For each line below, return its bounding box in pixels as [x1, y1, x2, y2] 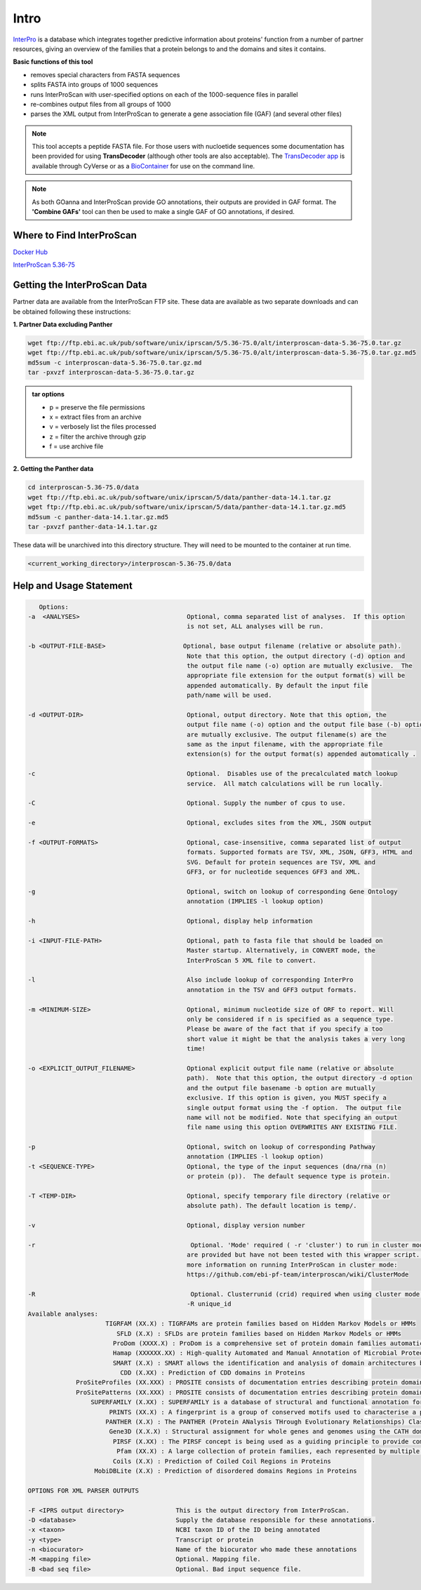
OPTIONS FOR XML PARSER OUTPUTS [27, 1486, 140, 1495]
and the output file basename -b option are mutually [187, 1084, 375, 1092]
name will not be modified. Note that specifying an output [187, 1113, 398, 1121]
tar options [32, 390, 65, 399]
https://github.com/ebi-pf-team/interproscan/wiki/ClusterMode [187, 1271, 409, 1278]
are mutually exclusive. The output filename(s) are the [187, 730, 387, 738]
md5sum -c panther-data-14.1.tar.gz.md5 [27, 513, 168, 521]
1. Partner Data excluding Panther [13, 320, 113, 328]
